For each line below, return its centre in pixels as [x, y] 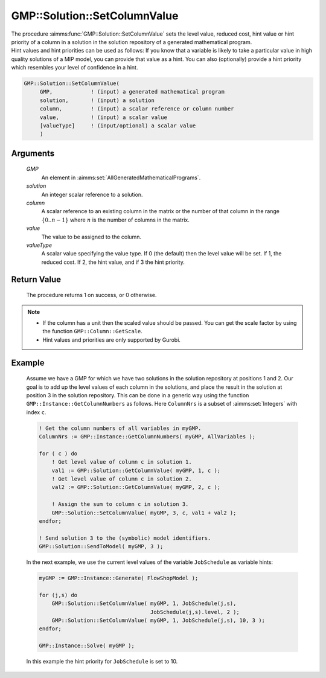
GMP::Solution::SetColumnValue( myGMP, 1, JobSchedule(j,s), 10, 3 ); [158, 621]
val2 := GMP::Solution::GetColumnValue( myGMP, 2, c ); [136, 487]
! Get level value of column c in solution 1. [122, 462]
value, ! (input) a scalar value [103, 117]
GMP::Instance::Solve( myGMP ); [87, 646]
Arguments [33, 153]
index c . [36, 412]
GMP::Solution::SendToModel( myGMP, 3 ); [101, 547]
